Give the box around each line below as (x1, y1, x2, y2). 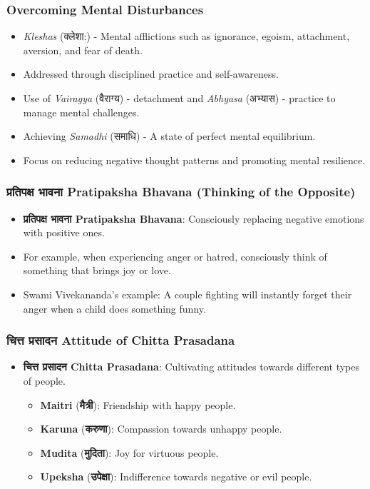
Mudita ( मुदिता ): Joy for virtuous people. (40, 445, 219, 460)
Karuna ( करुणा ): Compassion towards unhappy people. (40, 421, 282, 436)
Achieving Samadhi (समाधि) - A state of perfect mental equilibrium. (23, 128, 316, 143)
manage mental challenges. (23, 104, 140, 119)
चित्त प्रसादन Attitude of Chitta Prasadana (6, 331, 235, 349)
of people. (23, 373, 66, 388)
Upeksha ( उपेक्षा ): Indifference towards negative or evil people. (40, 469, 312, 484)
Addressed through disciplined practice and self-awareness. (23, 66, 279, 81)
